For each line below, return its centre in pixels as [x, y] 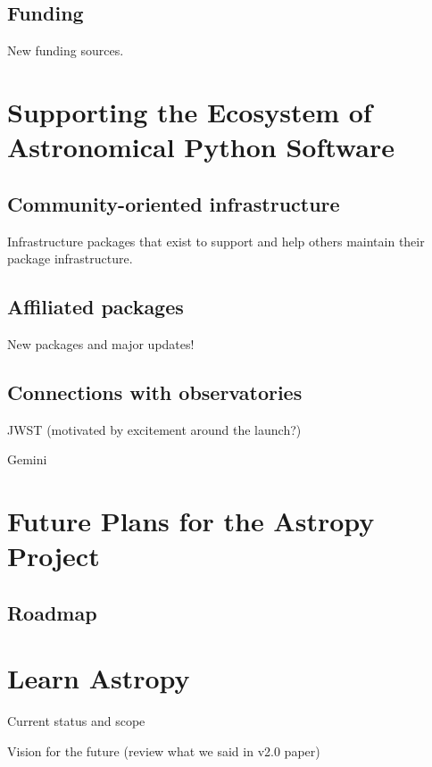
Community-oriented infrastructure [174, 203]
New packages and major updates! [101, 343]
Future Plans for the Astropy [191, 521]
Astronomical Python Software [201, 147]
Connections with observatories [155, 392]
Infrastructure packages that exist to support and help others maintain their [216, 241]
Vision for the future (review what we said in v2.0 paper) [164, 751]
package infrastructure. [70, 258]
